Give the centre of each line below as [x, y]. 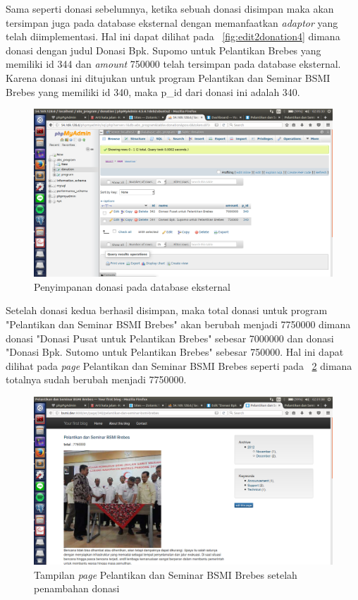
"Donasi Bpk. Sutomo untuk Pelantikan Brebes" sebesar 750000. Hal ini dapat [175, 352]
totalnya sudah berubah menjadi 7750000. [96, 379]
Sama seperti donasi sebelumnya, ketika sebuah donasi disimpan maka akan [170, 8]
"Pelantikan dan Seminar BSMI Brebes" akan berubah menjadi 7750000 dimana [178, 324]
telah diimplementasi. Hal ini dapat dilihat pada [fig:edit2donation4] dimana [173, 36]
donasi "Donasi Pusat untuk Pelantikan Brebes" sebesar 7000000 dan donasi [170, 338]
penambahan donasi [77, 588]
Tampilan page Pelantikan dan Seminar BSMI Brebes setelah [166, 574]
